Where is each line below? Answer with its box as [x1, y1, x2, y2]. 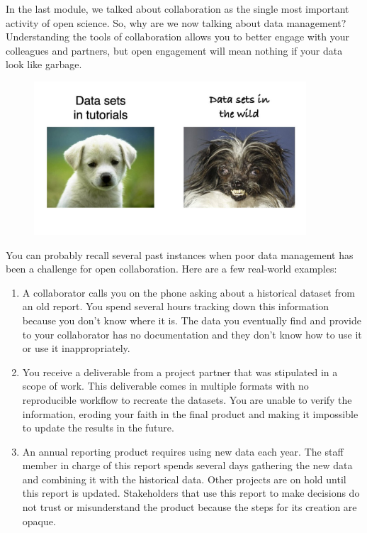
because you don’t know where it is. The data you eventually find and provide [22, 312, 361, 327]
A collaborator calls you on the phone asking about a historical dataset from [22, 285, 355, 300]
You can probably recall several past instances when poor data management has [6, 247, 354, 262]
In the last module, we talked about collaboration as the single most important [6, 1, 349, 16]
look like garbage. [6, 57, 82, 72]
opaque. [22, 513, 56, 528]
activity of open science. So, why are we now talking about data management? [6, 15, 346, 30]
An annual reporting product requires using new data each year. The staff [22, 444, 344, 458]
